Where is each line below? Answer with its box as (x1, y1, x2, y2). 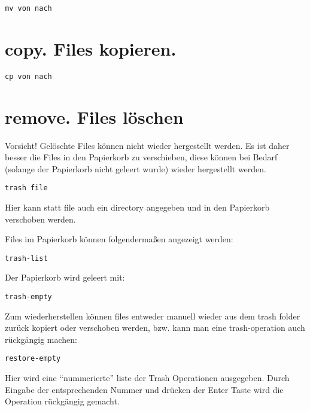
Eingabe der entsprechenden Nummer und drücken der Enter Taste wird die (5, 383, 284, 395)
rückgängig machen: (5, 333, 77, 345)
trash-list (5, 254, 48, 263)
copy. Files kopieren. (5, 36, 177, 60)
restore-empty (5, 354, 61, 363)
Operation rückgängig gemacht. (5, 395, 120, 407)
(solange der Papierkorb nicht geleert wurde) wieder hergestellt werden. (5, 162, 266, 175)
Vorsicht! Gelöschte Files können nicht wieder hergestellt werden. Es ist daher (5, 139, 290, 151)
